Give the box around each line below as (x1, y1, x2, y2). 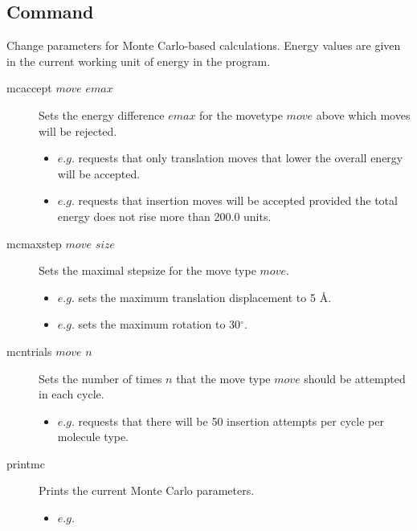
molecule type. (57, 428, 129, 445)
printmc (6, 455, 45, 472)
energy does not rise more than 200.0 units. (57, 207, 272, 224)
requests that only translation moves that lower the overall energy (78, 149, 403, 166)
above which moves (316, 106, 411, 123)
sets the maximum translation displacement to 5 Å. (78, 288, 332, 305)
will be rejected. (39, 122, 117, 139)
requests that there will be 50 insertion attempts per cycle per (78, 412, 384, 429)
